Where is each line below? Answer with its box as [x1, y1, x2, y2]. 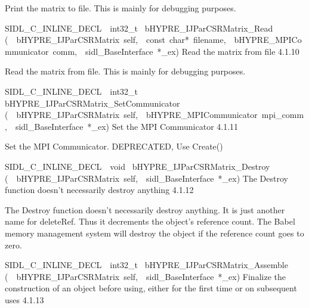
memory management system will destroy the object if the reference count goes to [5, 226, 304, 239]
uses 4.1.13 [5, 293, 44, 306]
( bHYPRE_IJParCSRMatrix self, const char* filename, [5, 33, 226, 46]
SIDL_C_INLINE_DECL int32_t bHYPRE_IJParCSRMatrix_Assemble [5, 259, 288, 271]
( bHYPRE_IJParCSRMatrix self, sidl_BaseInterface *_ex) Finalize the [5, 270, 286, 282]
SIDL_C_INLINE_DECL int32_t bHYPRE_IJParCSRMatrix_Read [5, 21, 273, 34]
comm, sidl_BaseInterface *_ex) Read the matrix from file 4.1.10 [52, 45, 299, 57]
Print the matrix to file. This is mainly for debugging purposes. [5, 2, 236, 14]
